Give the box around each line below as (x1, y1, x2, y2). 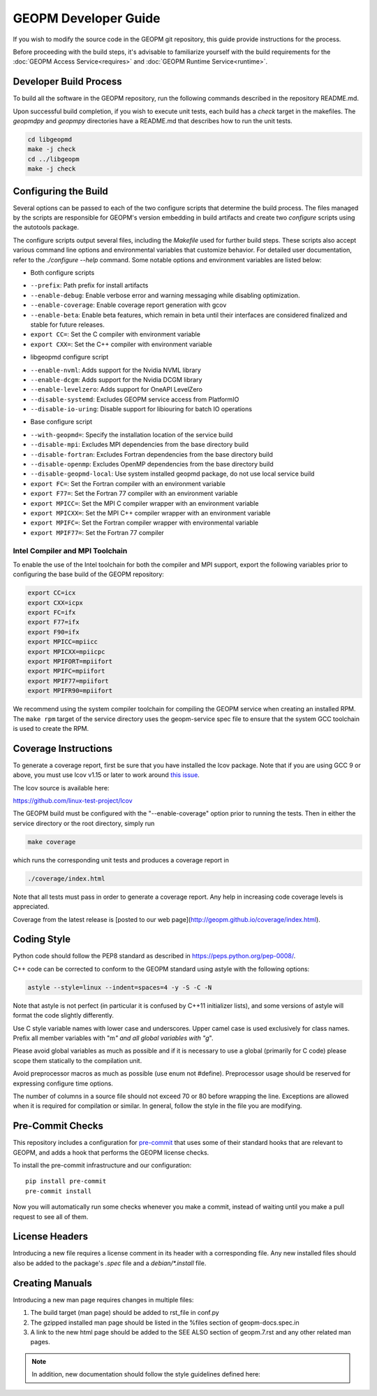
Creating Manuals (13, 1277, 92, 1289)
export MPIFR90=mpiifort (27, 687, 113, 695)
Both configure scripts (30, 269, 95, 277)
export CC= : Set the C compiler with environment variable (30, 330, 200, 339)
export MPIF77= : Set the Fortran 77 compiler (30, 528, 164, 536)
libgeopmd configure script (30, 353, 109, 362)
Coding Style (13, 934, 71, 946)
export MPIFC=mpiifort (27, 667, 105, 675)
